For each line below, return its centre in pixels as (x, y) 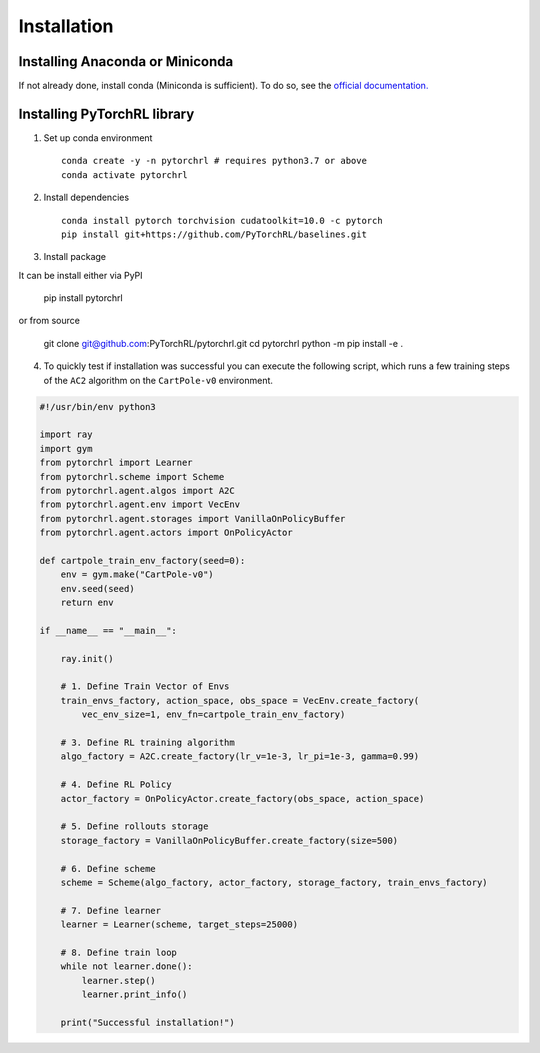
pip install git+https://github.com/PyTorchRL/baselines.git (214, 234)
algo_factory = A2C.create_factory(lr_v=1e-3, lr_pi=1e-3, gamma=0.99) (240, 756)
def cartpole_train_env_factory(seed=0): (142, 560)
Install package (75, 257)
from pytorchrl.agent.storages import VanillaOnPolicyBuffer (192, 518)
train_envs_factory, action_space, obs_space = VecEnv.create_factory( (240, 700)
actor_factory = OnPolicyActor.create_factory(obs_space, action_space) (242, 798)
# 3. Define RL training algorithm (147, 743)
